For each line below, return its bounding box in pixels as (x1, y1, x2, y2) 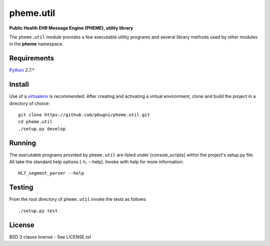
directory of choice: (9, 100, 50, 106)
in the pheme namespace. (9, 41, 63, 47)
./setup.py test (18, 208, 58, 214)
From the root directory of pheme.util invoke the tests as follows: (9, 196, 147, 202)
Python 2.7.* (9, 67, 35, 73)
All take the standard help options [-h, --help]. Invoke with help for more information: (9, 159, 184, 165)
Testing (9, 183, 33, 192)
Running (9, 139, 36, 147)
